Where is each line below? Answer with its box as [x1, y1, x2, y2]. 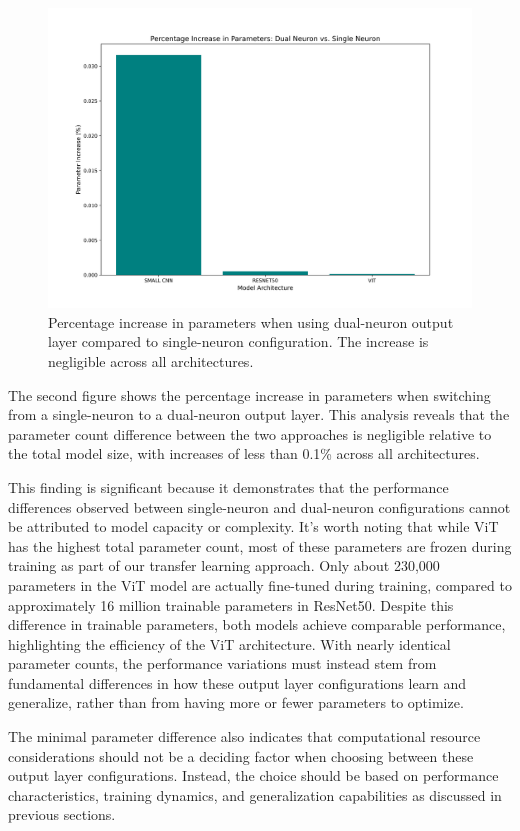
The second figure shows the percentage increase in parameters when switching [8, 384, 491, 405]
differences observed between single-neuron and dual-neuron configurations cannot [8, 496, 511, 517]
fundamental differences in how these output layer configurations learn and [8, 672, 467, 693]
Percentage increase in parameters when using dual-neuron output [48, 311, 454, 332]
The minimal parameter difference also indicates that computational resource [8, 726, 481, 747]
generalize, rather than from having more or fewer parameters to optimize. [8, 692, 464, 713]
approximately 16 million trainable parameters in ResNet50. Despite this [8, 594, 454, 615]
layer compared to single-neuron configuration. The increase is [48, 331, 429, 352]
